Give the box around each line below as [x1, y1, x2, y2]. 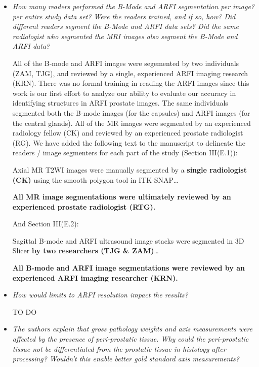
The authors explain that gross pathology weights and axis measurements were [12, 323, 253, 334]
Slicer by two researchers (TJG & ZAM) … [12, 245, 159, 256]
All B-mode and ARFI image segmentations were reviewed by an [12, 262, 245, 273]
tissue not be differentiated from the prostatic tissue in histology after [12, 343, 226, 354]
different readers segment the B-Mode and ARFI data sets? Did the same [12, 21, 239, 31]
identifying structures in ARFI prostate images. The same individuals [12, 97, 228, 108]
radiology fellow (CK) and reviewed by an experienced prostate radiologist [12, 127, 243, 138]
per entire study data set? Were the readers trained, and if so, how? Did [12, 11, 236, 21]
